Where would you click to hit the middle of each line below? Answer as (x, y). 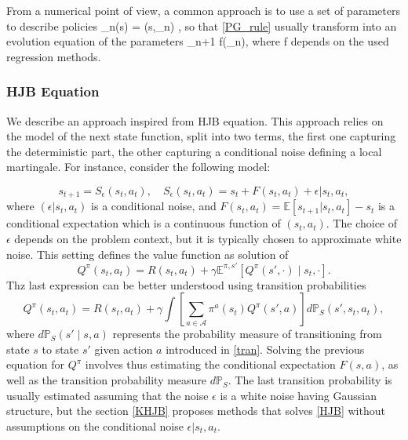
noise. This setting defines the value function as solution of (148, 254)
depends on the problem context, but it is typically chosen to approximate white (208, 239)
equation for (35, 364)
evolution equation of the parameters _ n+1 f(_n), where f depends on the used (198, 41)
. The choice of (362, 223)
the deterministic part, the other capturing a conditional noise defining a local (194, 151)
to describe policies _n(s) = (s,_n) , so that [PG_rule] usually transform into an (202, 25)
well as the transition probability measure (107, 380)
